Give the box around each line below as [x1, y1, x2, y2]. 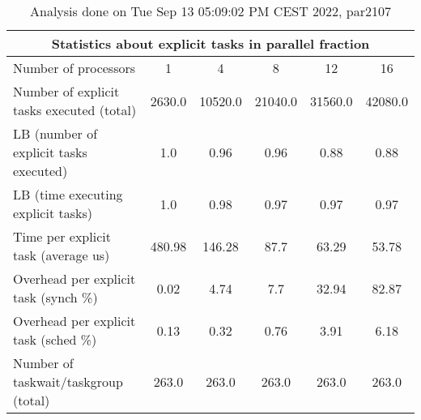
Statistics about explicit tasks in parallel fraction [51, 34, 370, 53]
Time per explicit [13, 227, 111, 246]
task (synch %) [13, 288, 98, 306]
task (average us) [13, 246, 110, 264]
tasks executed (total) [13, 101, 137, 119]
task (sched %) [13, 330, 97, 349]
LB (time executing [13, 185, 123, 204]
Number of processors [13, 58, 136, 77]
